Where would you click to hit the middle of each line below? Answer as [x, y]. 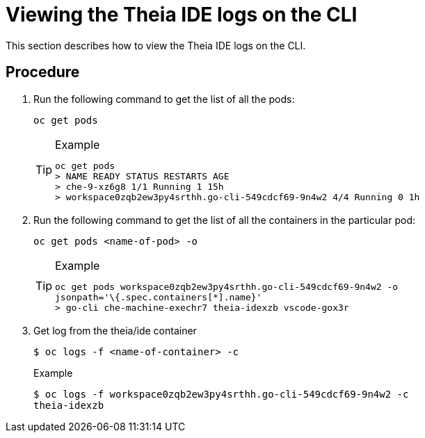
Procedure [43, 72]
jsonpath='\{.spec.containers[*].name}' [159, 297]
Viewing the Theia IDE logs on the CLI [182, 15]
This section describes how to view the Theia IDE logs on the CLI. [156, 45]
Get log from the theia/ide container [115, 330]
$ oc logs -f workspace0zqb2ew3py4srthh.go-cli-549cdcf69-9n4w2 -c [221, 394]
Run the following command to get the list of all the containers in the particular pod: [224, 220]
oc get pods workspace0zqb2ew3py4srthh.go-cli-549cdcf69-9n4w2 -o [227, 286]
